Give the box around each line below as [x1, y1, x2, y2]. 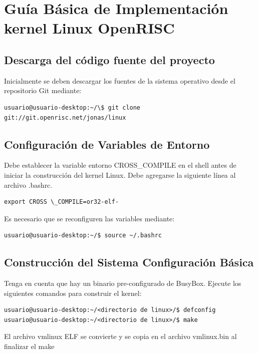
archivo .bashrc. [4, 179, 53, 190]
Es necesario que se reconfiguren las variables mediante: [4, 213, 175, 223]
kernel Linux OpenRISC [4, 18, 175, 38]
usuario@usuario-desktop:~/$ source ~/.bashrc [4, 232, 162, 239]
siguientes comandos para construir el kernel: [4, 287, 142, 298]
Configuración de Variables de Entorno [4, 136, 210, 152]
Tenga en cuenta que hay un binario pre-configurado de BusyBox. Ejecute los [4, 278, 241, 288]
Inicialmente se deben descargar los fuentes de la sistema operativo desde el [4, 75, 235, 86]
